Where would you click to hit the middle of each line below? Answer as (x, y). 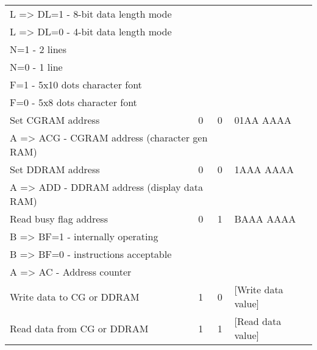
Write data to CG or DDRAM (75, 296)
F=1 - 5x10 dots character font (76, 84)
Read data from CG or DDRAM (79, 328)
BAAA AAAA (265, 219)
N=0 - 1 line (36, 67)
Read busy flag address (59, 219)
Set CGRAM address (55, 120)
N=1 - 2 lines (38, 49)
